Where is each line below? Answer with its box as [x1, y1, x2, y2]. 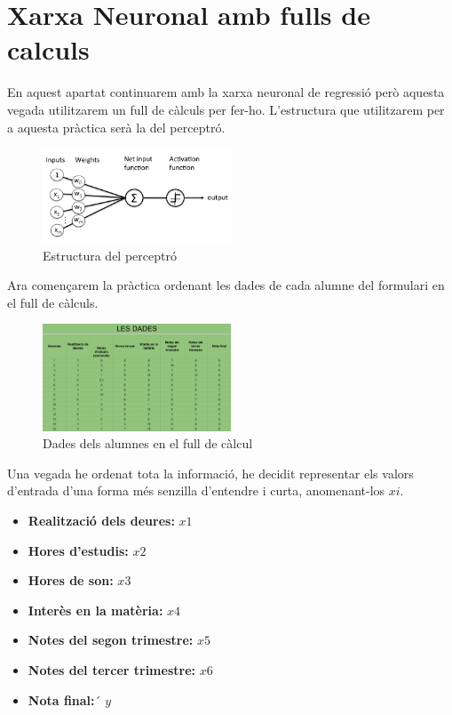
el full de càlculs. [7, 293, 99, 311]
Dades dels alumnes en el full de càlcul [43, 434, 253, 453]
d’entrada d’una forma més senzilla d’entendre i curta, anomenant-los [7, 481, 385, 500]
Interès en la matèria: [28, 600, 163, 619]
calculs [7, 31, 90, 68]
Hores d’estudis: [28, 541, 129, 559]
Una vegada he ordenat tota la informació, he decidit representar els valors [7, 463, 414, 482]
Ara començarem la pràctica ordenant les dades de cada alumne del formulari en [7, 276, 445, 294]
